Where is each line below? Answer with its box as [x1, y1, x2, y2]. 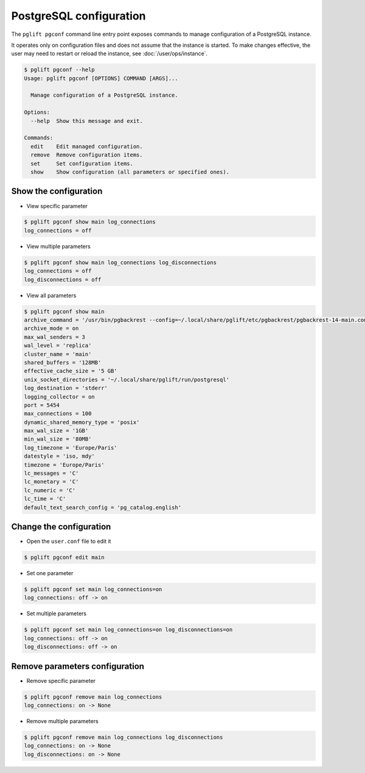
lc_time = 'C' [24, 495, 66, 502]
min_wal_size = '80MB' [24, 436, 92, 442]
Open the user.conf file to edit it [26, 537, 111, 545]
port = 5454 [24, 402, 60, 408]
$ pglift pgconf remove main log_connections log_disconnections [24, 734, 223, 741]
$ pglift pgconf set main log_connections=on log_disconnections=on [24, 626, 233, 633]
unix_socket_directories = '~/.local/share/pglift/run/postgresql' [24, 376, 230, 383]
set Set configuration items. [30, 160, 134, 167]
